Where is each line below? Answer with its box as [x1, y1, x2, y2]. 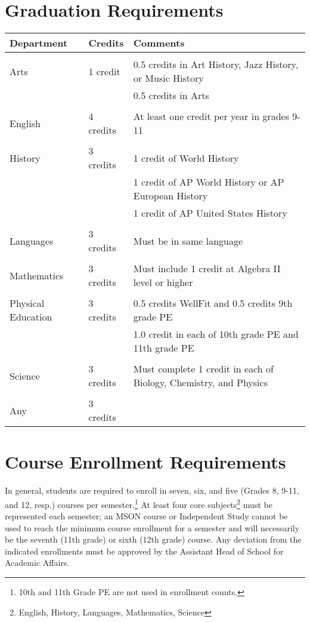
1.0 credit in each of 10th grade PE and [133, 327, 299, 341]
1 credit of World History [133, 150, 239, 165]
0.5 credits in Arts [133, 88, 209, 103]
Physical [10, 296, 45, 310]
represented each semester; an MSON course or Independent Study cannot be [5, 510, 288, 522]
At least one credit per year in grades [133, 109, 289, 124]
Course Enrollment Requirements [5, 449, 286, 474]
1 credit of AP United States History [133, 206, 287, 220]
